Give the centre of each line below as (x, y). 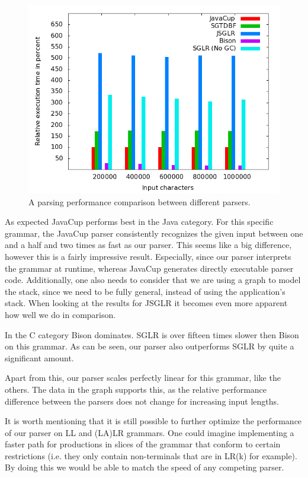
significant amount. (39, 357)
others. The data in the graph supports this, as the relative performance (136, 389)
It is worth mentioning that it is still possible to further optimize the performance (153, 421)
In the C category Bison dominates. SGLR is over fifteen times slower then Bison (152, 334)
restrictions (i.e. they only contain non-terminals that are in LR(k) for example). (151, 455)
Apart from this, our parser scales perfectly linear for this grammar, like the (143, 378)
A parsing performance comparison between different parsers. (139, 201)
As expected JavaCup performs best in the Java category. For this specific (139, 222)
